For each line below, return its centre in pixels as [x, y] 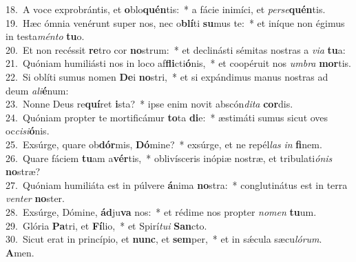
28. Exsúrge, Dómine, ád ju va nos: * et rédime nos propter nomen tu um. [161, 211]
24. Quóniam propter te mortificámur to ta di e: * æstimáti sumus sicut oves [167, 117]
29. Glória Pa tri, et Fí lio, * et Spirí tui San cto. [106, 225]
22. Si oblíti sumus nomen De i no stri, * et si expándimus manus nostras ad [167, 76]
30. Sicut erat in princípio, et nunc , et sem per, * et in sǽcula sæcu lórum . [164, 239]
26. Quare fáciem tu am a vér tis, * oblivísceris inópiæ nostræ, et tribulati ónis [169, 158]
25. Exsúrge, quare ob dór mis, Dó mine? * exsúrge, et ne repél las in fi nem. [164, 144]
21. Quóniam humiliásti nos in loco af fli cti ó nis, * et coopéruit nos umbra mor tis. [179, 63]
